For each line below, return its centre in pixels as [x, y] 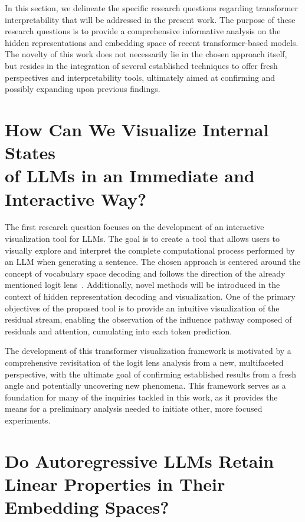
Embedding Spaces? [87, 507]
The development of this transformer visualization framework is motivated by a [148, 351]
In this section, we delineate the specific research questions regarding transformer [151, 8]
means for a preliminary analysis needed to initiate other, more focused [134, 408]
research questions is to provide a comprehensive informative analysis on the [143, 31]
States [30, 152]
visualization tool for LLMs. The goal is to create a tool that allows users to [142, 239]
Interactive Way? [76, 198]
